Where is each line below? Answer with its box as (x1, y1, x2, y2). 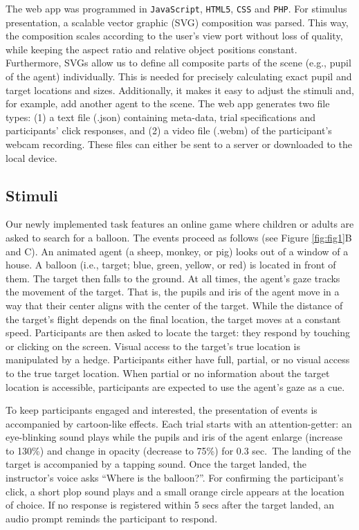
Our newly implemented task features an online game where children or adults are (6, 217, 354, 231)
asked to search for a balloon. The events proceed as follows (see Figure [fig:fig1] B (6, 230, 352, 244)
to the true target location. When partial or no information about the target (6, 365, 330, 380)
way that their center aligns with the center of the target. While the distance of (6, 298, 343, 312)
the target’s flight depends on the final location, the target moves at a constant (6, 311, 341, 326)
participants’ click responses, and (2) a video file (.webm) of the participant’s (6, 123, 332, 138)
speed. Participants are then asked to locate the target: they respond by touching (6, 325, 351, 340)
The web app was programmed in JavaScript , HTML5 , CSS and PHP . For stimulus (6, 1, 347, 15)
